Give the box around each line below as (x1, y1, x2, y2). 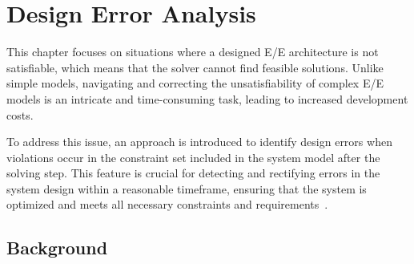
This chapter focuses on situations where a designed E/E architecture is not (6, 43, 379, 60)
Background (6, 235, 108, 260)
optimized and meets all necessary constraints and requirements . (6, 196, 328, 213)
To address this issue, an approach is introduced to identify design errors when (6, 133, 392, 150)
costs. (6, 106, 34, 123)
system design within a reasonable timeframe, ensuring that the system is (6, 180, 367, 197)
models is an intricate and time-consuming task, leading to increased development (6, 90, 408, 107)
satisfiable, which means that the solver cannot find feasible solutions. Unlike (6, 59, 384, 75)
